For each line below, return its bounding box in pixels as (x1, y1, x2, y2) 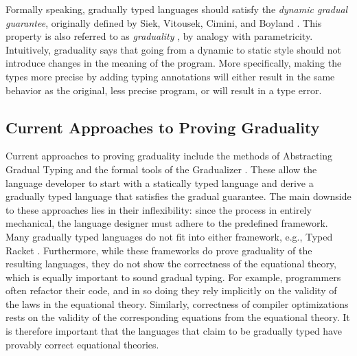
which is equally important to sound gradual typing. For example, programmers (5, 269, 341, 284)
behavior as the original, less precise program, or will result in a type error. (5, 82, 322, 97)
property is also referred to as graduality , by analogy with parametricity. (5, 29, 313, 43)
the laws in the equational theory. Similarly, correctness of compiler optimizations (5, 296, 349, 311)
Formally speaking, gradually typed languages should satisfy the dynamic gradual (5, 2, 348, 16)
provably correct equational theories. (5, 337, 159, 351)
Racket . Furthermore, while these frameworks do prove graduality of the (5, 243, 312, 257)
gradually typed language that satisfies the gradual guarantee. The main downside (5, 189, 352, 203)
